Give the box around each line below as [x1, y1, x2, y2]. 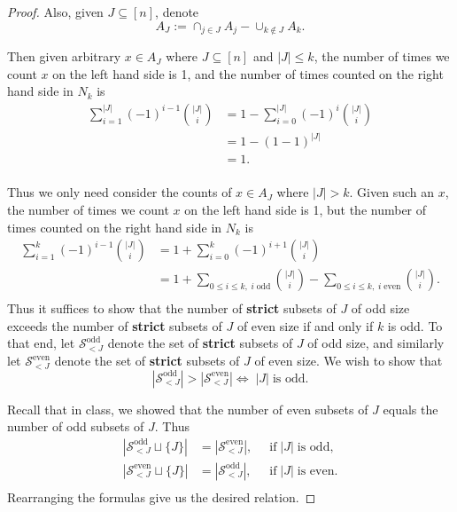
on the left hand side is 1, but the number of [184, 200, 427, 218]
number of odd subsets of [7, 417, 144, 436]
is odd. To [387, 316, 443, 335]
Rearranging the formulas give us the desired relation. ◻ [7, 487, 316, 506]
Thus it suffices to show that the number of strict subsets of [7, 299, 337, 318]
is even [297, 464, 335, 477]
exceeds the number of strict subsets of [7, 316, 222, 335]
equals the [383, 399, 438, 418]
